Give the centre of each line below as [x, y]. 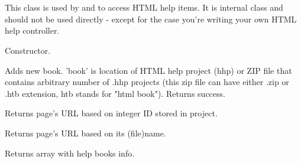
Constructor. [28, 50]
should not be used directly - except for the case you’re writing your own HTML [151, 19]
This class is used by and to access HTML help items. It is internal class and [144, 7]
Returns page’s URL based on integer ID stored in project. [111, 113]
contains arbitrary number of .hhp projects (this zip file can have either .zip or [147, 82]
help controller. [32, 30]
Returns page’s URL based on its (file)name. [85, 133]
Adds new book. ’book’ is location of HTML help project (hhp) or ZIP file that [148, 70]
